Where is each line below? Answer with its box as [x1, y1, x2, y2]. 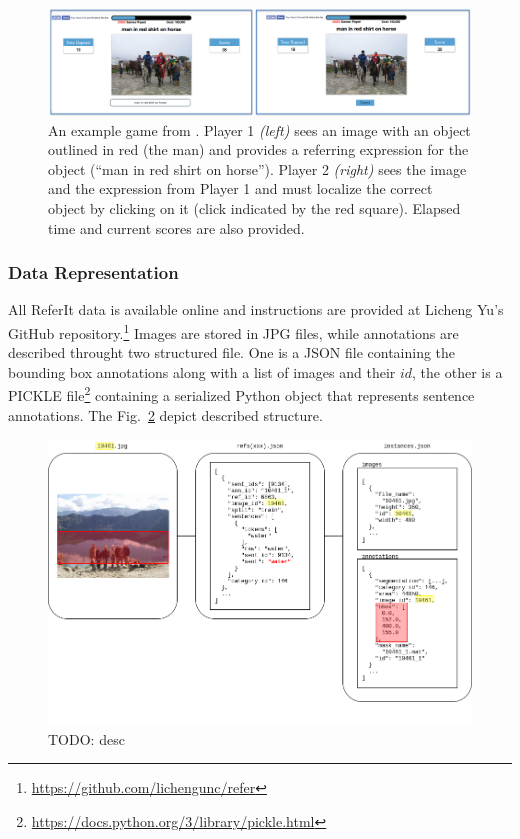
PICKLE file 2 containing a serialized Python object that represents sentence [8, 382, 475, 406]
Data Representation [8, 260, 179, 285]
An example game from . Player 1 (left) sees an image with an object [48, 119, 471, 140]
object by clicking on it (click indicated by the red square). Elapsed [48, 198, 461, 219]
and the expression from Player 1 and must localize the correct [48, 178, 433, 199]
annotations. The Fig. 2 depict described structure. [8, 404, 323, 425]
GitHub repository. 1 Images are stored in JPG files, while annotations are [8, 320, 459, 343]
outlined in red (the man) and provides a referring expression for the [48, 139, 469, 160]
